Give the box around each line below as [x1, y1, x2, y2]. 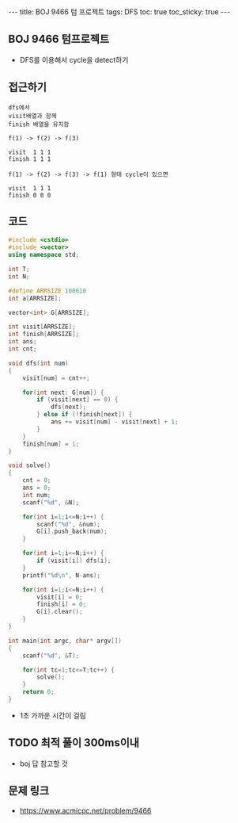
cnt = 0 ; [22, 477, 51, 484]
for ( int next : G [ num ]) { [22, 389, 104, 396]
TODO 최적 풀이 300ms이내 [8, 736, 140, 750]
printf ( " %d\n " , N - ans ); [22, 571, 101, 580]
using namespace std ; [8, 251, 80, 259]
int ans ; [8, 338, 37, 346]
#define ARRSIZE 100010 [8, 287, 87, 295]
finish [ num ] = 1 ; [22, 440, 80, 448]
